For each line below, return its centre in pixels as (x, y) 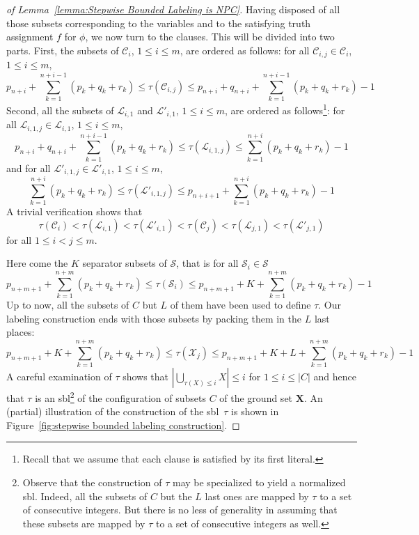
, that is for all (207, 263)
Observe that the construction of (92, 482)
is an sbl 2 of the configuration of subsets (120, 397)
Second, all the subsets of (60, 110)
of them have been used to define (240, 305)
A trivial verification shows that (74, 211)
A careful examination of (59, 377)
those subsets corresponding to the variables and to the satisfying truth (159, 23)
